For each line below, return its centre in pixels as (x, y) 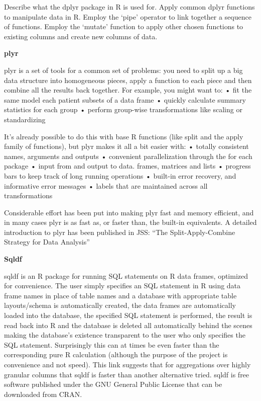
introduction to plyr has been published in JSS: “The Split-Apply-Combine (120, 232)
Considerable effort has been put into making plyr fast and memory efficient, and (129, 212)
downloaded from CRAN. (43, 394)
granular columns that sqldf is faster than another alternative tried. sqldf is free (127, 374)
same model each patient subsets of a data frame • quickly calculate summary (125, 99)
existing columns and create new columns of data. (81, 36)
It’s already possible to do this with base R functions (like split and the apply (124, 136)
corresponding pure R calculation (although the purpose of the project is (116, 354)
